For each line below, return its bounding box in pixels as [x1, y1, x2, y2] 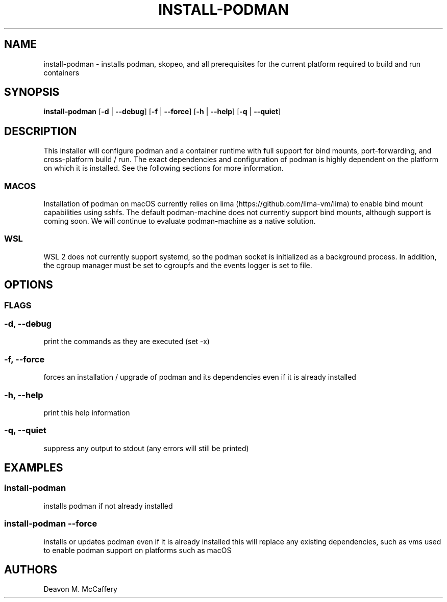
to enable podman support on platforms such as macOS [43, 545, 232, 555]
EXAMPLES [4, 461, 63, 475]
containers [43, 68, 80, 77]
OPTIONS [4, 278, 53, 292]
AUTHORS [4, 563, 58, 577]
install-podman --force [4, 518, 97, 529]
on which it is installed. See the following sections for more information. [43, 164, 284, 173]
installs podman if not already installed [43, 501, 173, 510]
